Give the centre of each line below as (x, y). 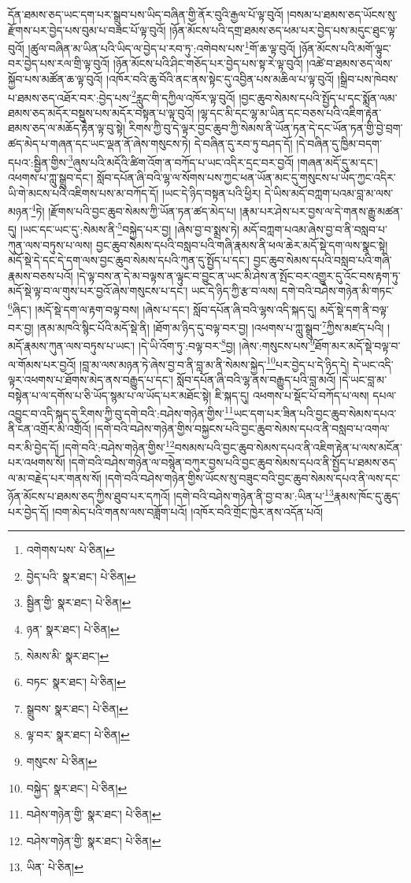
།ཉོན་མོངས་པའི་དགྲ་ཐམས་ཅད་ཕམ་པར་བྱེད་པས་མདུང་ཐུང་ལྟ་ (283, 30)
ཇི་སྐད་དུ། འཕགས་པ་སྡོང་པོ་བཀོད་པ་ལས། (292, 395)
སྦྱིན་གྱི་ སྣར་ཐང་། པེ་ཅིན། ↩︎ (79, 602)
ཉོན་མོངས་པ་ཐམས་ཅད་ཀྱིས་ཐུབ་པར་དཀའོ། (89, 496)
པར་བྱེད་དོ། (28, 511)
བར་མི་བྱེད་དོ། (33, 447)
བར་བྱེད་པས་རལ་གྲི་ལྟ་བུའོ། (59, 63)
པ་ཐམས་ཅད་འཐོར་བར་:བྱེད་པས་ (70, 97)
